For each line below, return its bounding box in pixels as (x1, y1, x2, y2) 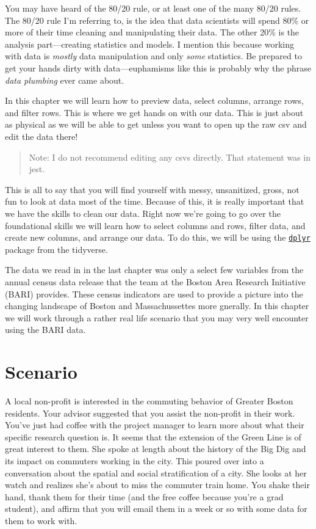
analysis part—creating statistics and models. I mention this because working (5, 37, 294, 50)
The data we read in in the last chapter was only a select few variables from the (5, 263, 304, 276)
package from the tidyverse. (5, 243, 108, 255)
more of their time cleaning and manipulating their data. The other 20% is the (5, 26, 300, 38)
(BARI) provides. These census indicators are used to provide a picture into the (5, 287, 303, 300)
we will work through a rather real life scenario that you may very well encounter (5, 311, 309, 324)
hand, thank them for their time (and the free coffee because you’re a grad (5, 490, 284, 503)
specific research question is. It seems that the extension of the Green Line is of (5, 430, 301, 443)
